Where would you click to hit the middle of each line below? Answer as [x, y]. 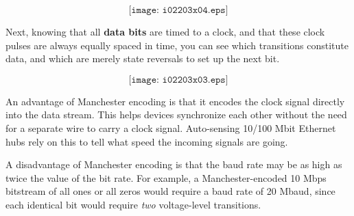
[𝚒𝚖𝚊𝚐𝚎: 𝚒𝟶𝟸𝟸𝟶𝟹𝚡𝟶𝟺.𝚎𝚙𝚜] [178, 10]
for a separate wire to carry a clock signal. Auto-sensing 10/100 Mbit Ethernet [171, 127]
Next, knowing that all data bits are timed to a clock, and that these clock [165, 31]
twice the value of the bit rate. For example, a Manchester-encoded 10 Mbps [166, 177]
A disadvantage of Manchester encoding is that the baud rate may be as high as [174, 164]
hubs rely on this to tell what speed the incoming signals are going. [147, 141]
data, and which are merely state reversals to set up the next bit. [143, 58]
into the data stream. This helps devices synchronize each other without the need [176, 114]
